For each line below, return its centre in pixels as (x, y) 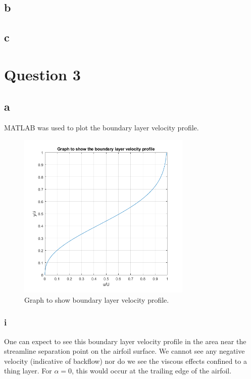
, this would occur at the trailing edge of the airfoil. (152, 371)
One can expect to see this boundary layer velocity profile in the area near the (125, 341)
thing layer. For (28, 371)
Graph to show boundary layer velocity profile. (97, 299)
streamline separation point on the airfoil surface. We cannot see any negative (124, 351)
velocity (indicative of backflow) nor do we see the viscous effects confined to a (125, 361)
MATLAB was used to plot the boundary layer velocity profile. (102, 128)
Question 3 (42, 74)
